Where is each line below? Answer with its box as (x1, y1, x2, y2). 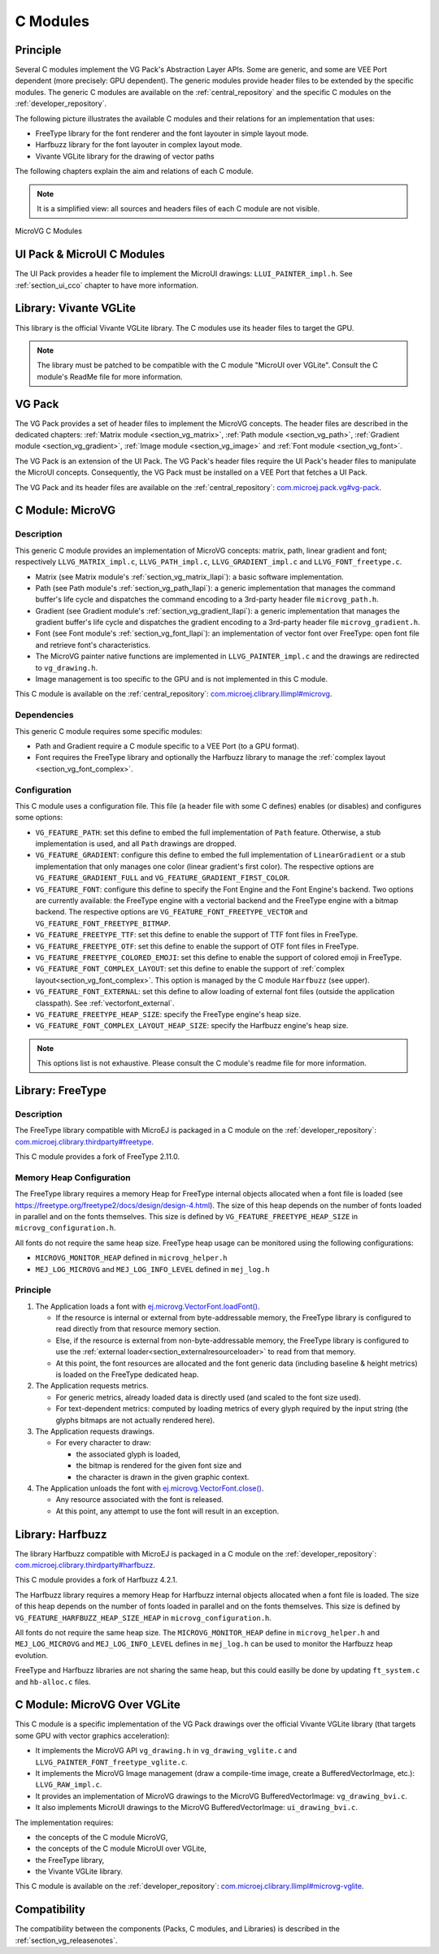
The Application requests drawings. (35, 1426, 154, 1436)
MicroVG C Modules (15, 226, 83, 236)
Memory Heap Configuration (15, 1171, 131, 1183)
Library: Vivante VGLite (15, 302, 136, 315)
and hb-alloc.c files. (15, 1677, 91, 1687)
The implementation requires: (15, 1817, 114, 1827)
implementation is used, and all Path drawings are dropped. (35, 839, 237, 849)
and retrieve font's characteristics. (35, 640, 150, 649)
